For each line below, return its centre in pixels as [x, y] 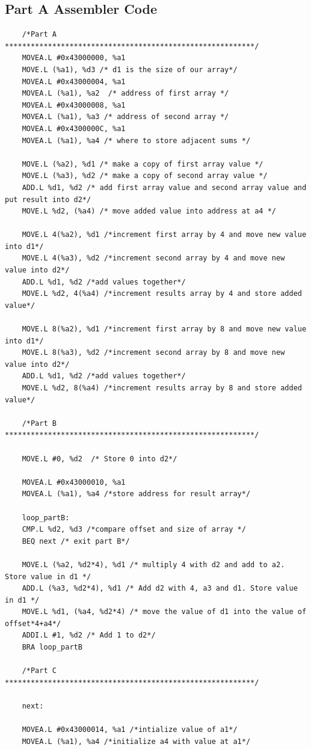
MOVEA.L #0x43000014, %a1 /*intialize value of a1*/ [130, 730]
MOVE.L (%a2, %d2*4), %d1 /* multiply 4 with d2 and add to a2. [153, 564]
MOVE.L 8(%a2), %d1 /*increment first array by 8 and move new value [164, 329]
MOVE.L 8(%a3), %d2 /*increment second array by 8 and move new [153, 353]
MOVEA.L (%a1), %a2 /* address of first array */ [125, 94]
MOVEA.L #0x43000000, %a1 [74, 58]
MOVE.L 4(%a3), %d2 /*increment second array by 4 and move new [153, 258]
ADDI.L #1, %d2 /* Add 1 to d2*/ [89, 635]
